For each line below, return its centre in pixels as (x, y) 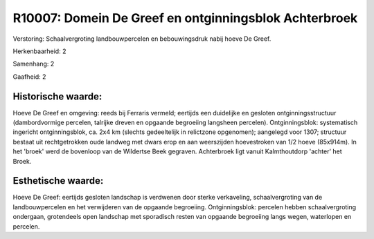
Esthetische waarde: (58, 181)
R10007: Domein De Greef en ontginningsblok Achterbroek (185, 18)
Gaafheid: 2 (29, 77)
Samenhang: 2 (34, 64)
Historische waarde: (57, 96)
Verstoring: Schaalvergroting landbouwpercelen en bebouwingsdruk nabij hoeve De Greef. (142, 39)
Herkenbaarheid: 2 (39, 51)
